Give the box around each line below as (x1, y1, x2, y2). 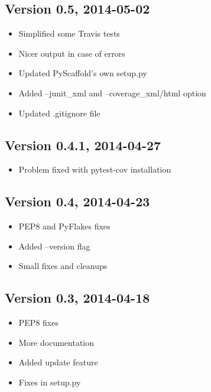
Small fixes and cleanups (18, 260, 108, 272)
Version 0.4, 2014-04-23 (5, 192, 150, 210)
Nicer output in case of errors (18, 47, 125, 59)
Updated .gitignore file (18, 106, 100, 119)
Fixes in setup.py (18, 375, 81, 388)
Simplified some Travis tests (18, 27, 120, 40)
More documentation (18, 336, 95, 348)
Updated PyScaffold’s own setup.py (18, 67, 147, 79)
